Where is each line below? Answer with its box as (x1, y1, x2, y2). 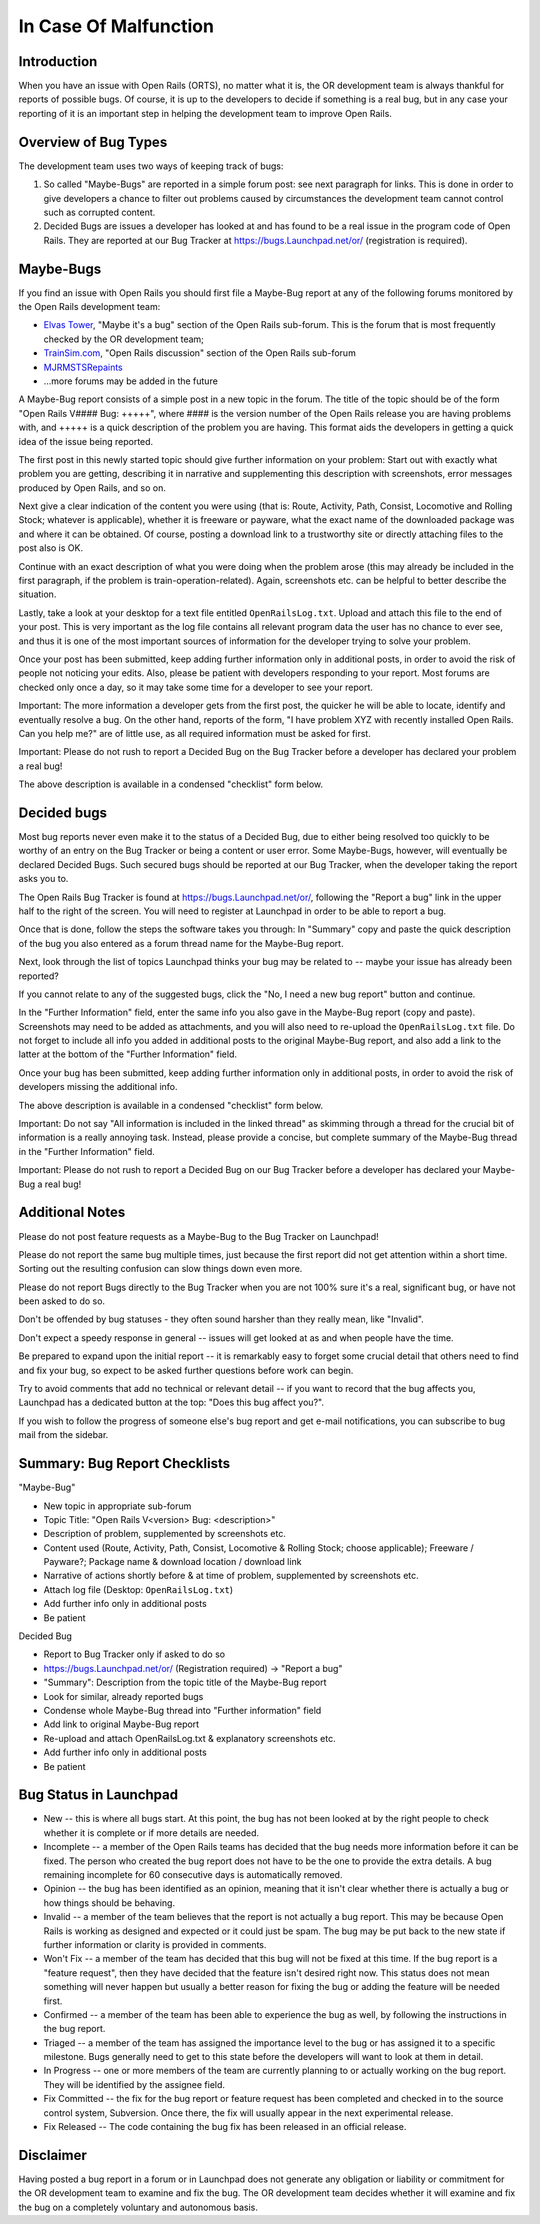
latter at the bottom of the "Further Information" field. (18, 1048, 237, 1060)
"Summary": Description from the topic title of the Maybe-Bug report (43, 1676, 327, 1689)
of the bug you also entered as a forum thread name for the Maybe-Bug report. (18, 937, 344, 949)
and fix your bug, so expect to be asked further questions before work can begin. (18, 1364, 354, 1376)
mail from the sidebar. (18, 1429, 109, 1441)
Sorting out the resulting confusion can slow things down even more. (18, 1263, 303, 1275)
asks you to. (18, 873, 69, 885)
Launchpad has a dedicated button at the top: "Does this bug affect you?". (18, 1396, 325, 1409)
